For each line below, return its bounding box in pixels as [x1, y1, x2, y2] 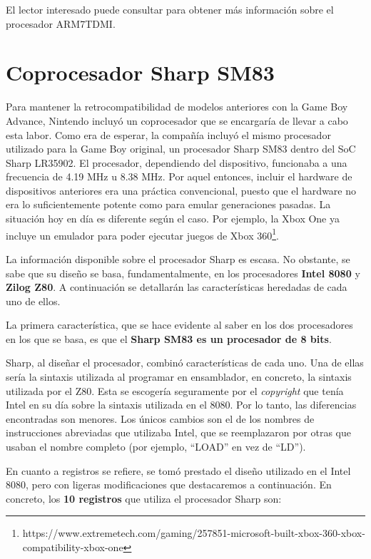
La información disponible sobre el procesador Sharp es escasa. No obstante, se [6, 251, 350, 266]
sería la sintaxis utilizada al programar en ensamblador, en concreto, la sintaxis [6, 369, 352, 384]
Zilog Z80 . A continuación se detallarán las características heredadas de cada [6, 279, 347, 294]
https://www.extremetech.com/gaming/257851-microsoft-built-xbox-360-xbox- [22, 525, 365, 540]
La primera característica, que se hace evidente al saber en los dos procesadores [6, 317, 353, 332]
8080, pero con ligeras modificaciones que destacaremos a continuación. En [6, 477, 332, 492]
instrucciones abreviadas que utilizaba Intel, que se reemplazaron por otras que [6, 425, 352, 440]
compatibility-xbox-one [22, 540, 123, 554]
